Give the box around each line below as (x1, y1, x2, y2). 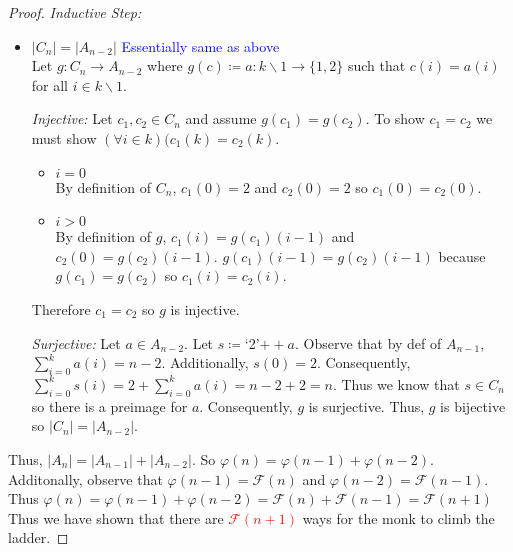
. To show (365, 108, 425, 129)
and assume (185, 108, 257, 129)
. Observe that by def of (294, 332, 442, 353)
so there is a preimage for (31, 395, 188, 416)
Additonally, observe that (8, 468, 163, 489)
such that (347, 55, 406, 76)
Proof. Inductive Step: (8, 2, 142, 22)
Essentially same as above (121, 35, 280, 56)
